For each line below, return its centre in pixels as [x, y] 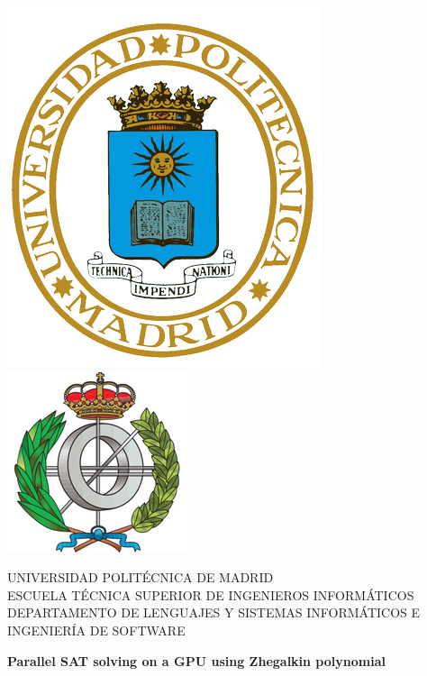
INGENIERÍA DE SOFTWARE [96, 630]
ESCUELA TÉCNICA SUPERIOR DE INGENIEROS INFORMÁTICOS [211, 594]
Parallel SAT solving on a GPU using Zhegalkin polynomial [196, 660]
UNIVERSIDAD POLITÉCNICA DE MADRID [141, 577]
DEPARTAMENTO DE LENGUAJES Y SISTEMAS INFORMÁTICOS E [214, 612]
